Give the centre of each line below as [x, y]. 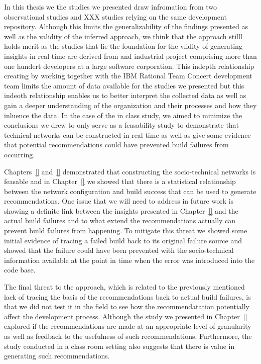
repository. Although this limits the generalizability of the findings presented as [126, 26]
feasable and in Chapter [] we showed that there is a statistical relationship [120, 181]
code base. [20, 270]
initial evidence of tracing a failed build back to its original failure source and [123, 240]
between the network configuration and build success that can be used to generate [130, 191]
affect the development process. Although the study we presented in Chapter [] [126, 316]
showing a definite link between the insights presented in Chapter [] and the [121, 210]
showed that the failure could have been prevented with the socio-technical [119, 250]
